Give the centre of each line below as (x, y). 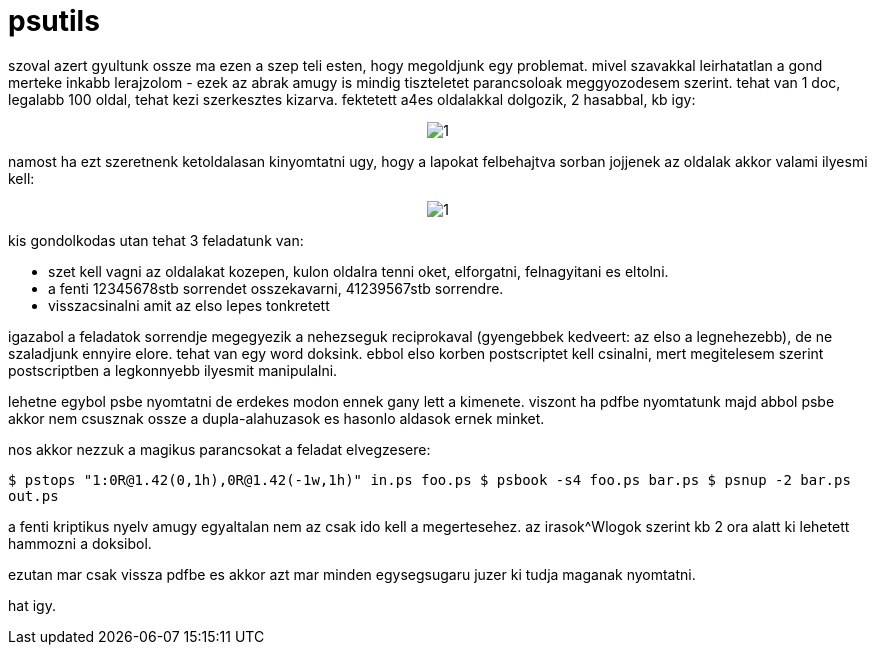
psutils (54, 21)
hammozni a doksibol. (80, 543)
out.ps (33, 495)
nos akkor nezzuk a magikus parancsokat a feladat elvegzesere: (219, 449)
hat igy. (32, 605)
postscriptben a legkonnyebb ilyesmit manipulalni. (173, 370)
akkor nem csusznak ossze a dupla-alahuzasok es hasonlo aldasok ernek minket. (276, 418)
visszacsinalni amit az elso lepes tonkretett (189, 305)
